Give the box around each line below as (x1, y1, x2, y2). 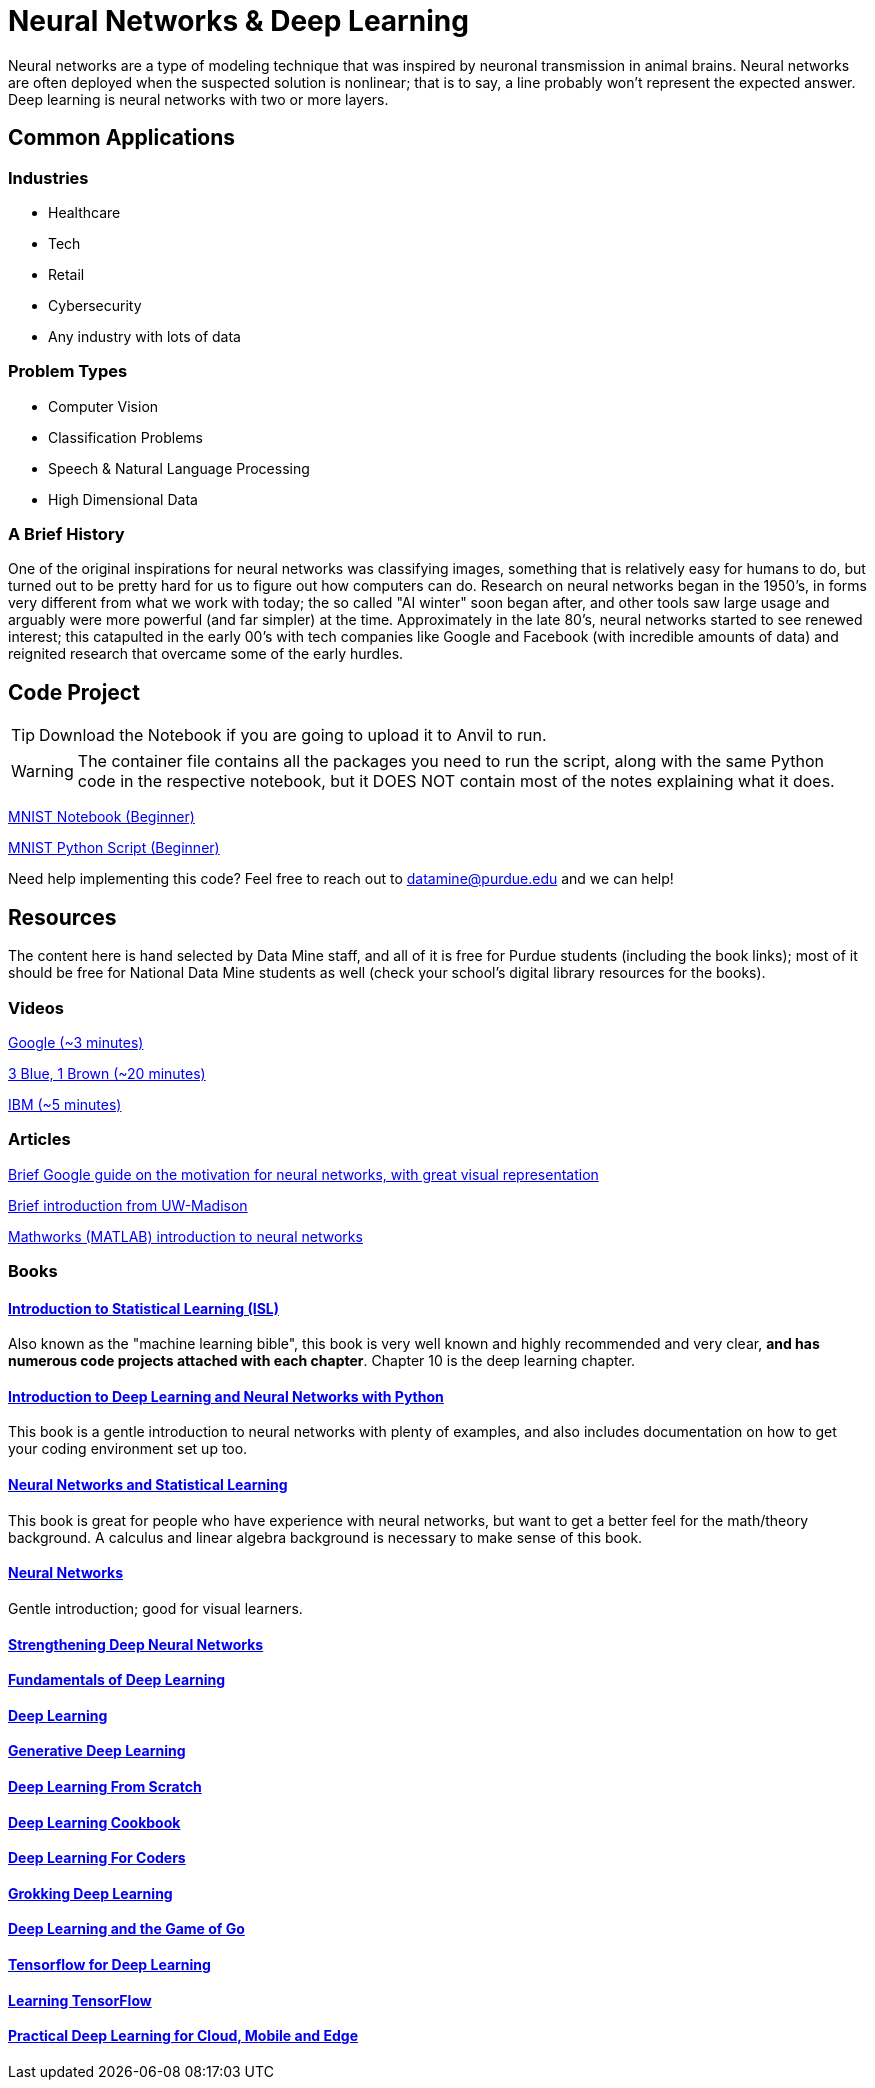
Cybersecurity (48, 296, 142, 314)
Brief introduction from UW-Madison (8, 1196, 248, 1214)
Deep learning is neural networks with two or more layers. (8, 90, 389, 108)
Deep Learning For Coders (8, 1849, 186, 1867)
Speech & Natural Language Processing (48, 459, 310, 477)
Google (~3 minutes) (8, 1033, 144, 1051)
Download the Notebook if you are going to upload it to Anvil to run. (39, 725, 547, 746)
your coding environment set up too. (8, 1440, 248, 1458)
